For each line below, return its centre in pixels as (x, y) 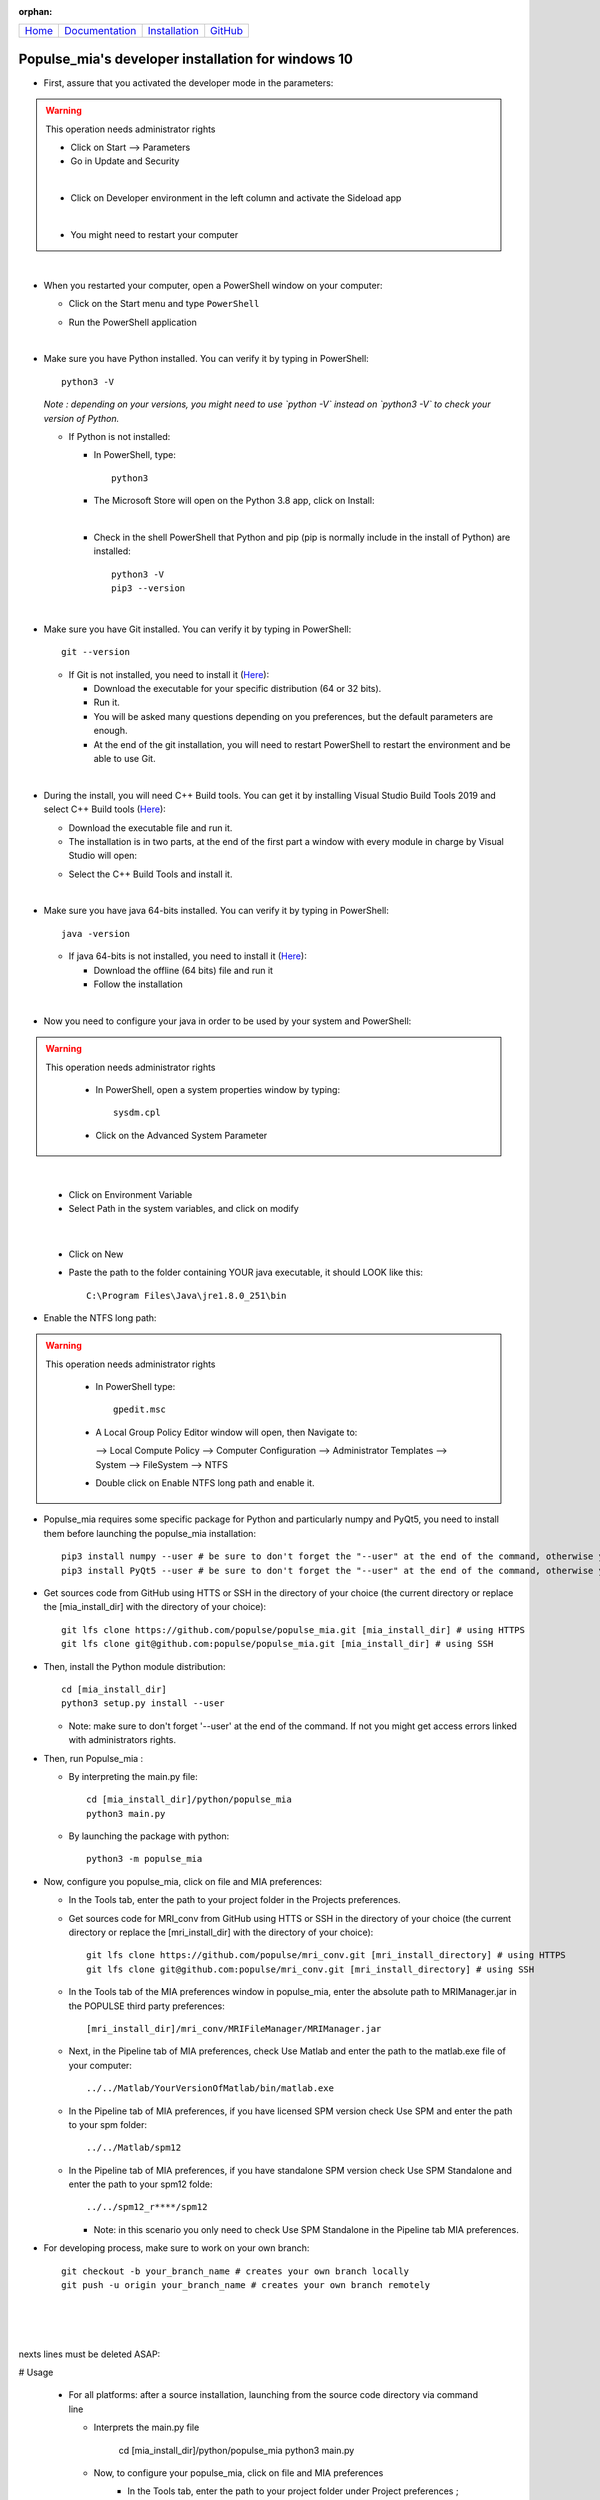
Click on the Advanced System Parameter (181, 1135)
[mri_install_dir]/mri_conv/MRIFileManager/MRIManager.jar (234, 2028)
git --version (95, 652)
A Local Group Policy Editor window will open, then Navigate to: (226, 1432)
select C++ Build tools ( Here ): (105, 809)
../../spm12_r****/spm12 (147, 2207)
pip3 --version (148, 588)
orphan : (35, 11)
